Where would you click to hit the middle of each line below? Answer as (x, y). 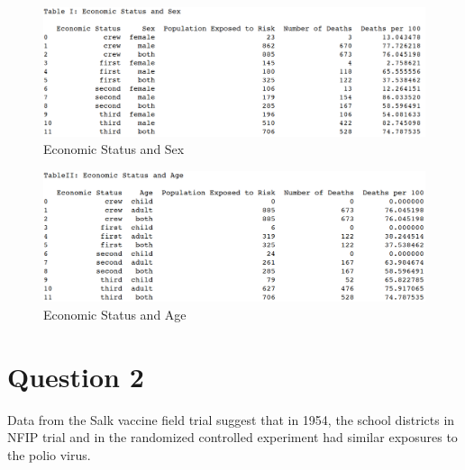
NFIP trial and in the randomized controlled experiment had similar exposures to (232, 437)
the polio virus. (49, 454)
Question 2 (76, 376)
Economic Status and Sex (114, 149)
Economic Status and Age (115, 314)
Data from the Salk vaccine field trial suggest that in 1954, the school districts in (231, 419)
